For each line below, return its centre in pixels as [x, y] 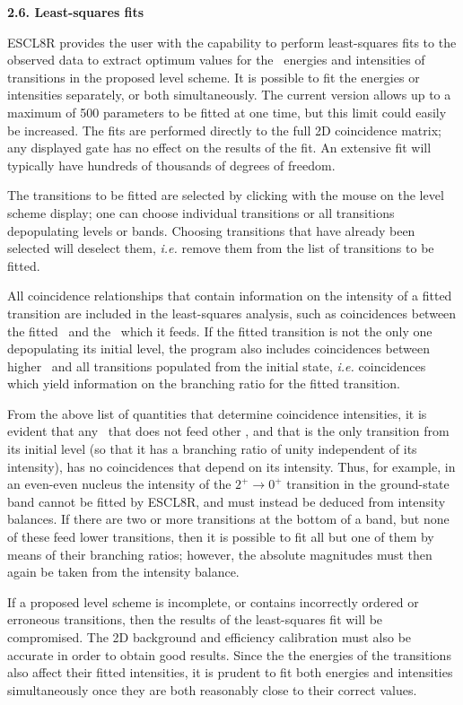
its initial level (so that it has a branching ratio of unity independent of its [212, 449]
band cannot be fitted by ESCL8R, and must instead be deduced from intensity [227, 501]
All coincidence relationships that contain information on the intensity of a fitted [230, 296]
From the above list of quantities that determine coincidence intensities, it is [217, 413]
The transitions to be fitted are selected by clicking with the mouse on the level [226, 195]
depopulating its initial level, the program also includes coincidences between [218, 348]
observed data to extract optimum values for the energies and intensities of [216, 60]
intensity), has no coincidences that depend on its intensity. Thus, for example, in [231, 466]
